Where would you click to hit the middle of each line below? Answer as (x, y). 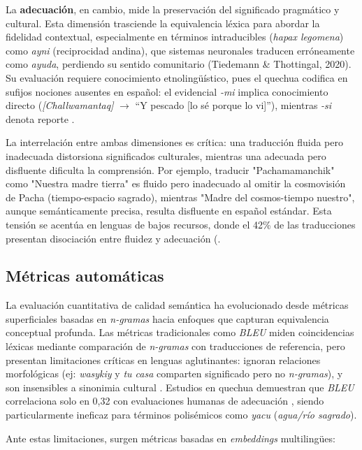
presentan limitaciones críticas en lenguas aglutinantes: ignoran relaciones (163, 360)
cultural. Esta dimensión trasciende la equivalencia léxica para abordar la (163, 23)
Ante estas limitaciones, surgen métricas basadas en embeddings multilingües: (171, 438)
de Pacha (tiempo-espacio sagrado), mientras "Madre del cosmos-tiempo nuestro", (180, 197)
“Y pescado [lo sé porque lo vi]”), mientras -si (233, 105)
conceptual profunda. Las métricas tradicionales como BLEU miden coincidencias (180, 332)
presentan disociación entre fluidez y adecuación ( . (113, 238)
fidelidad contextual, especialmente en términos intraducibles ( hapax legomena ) (175, 37)
